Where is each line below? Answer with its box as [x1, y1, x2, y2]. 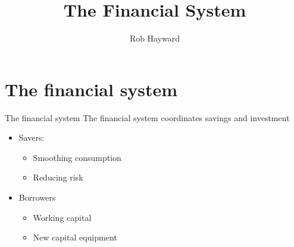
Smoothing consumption [33, 151, 121, 163]
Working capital [33, 211, 92, 223]
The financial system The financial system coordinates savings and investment [5, 111, 290, 123]
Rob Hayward [129, 32, 180, 45]
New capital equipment [33, 231, 117, 243]
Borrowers [18, 191, 56, 204]
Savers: [18, 131, 45, 144]
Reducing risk [33, 171, 83, 183]
